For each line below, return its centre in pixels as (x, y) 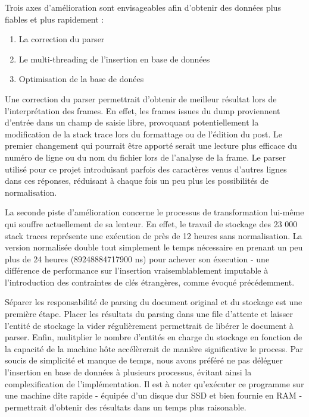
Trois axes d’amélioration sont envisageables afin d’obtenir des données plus (143, 7)
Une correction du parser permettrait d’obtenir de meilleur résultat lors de (141, 98)
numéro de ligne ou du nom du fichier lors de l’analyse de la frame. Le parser (145, 157)
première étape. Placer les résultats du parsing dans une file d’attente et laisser (149, 314)
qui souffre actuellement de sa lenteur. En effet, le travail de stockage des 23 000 (151, 223)
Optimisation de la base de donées (81, 79)
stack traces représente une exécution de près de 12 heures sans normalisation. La (154, 235)
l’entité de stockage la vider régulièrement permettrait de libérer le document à (149, 325)
